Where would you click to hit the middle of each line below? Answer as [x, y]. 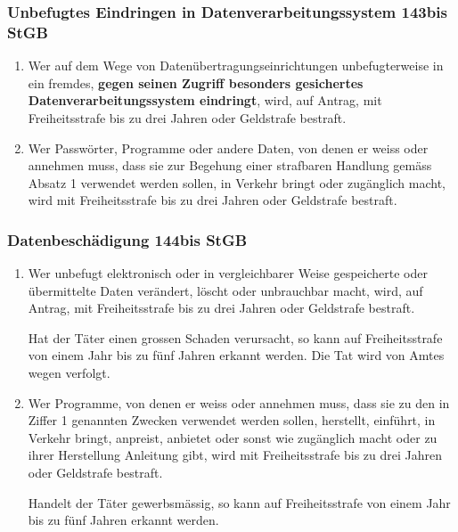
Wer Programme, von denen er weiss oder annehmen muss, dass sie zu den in [239, 402]
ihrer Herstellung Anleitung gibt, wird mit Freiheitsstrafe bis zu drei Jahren [235, 455]
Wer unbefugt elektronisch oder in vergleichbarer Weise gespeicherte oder [228, 273]
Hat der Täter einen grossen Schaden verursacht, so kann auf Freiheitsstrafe [235, 337]
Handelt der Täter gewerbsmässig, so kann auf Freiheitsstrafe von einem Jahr [239, 502]
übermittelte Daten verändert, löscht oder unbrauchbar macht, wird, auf [225, 290]
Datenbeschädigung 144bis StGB [127, 239]
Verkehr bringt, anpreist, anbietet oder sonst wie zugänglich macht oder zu [233, 437]
